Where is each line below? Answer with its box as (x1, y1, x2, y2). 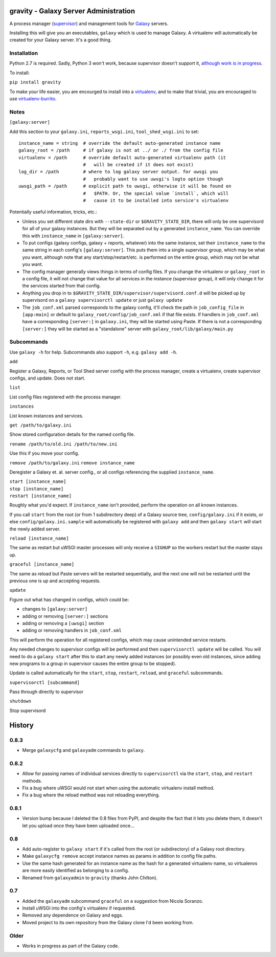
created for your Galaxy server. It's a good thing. (9, 37, 112, 43)
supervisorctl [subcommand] (9, 679, 80, 685)
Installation (9, 50, 38, 57)
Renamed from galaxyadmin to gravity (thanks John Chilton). (22, 875, 158, 881)
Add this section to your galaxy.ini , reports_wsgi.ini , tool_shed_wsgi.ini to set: (9, 128, 199, 135)
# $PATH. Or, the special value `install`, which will (83, 190, 229, 196)
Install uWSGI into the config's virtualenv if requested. (22, 905, 136, 911)
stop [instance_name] (9, 486, 64, 492)
